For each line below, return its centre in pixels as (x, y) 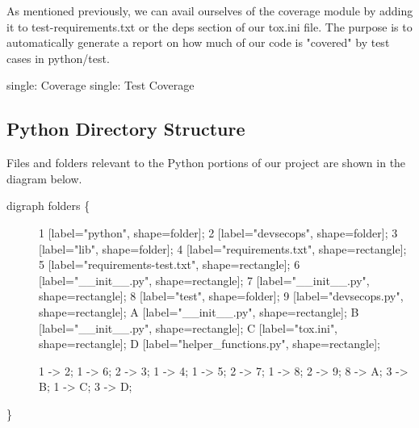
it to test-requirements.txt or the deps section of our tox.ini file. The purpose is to (209, 26)
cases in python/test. (58, 58)
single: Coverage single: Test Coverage (101, 85)
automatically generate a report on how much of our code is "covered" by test (198, 42)
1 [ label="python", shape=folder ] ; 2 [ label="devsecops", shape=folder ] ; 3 (218, 232)
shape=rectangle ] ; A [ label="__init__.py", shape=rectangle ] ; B (199, 311)
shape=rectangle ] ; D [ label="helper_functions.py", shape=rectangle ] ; (209, 344)
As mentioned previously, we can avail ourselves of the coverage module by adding (210, 10)
